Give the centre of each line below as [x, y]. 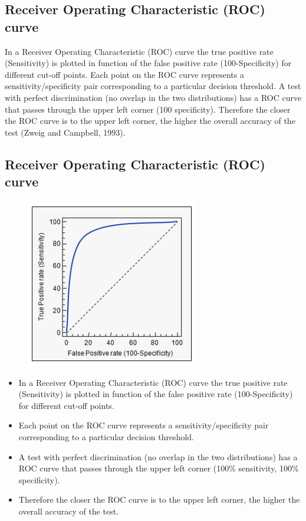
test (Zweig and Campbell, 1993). [65, 132]
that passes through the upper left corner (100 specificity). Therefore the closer [148, 109]
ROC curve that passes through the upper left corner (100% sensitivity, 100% [159, 468]
